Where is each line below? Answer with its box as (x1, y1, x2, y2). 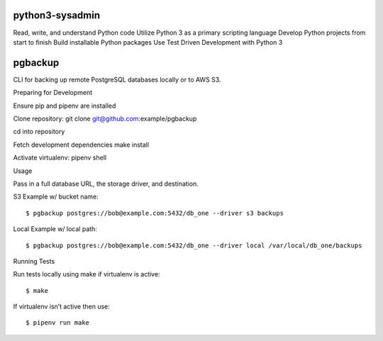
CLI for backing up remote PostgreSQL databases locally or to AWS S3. (13, 75, 221, 84)
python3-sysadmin (13, 9, 101, 21)
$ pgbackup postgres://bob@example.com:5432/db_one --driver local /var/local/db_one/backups (26, 241, 362, 250)
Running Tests (13, 257, 55, 265)
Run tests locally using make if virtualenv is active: (13, 270, 160, 279)
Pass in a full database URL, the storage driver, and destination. (13, 179, 199, 188)
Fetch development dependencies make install (13, 140, 149, 149)
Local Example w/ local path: (13, 225, 97, 233)
